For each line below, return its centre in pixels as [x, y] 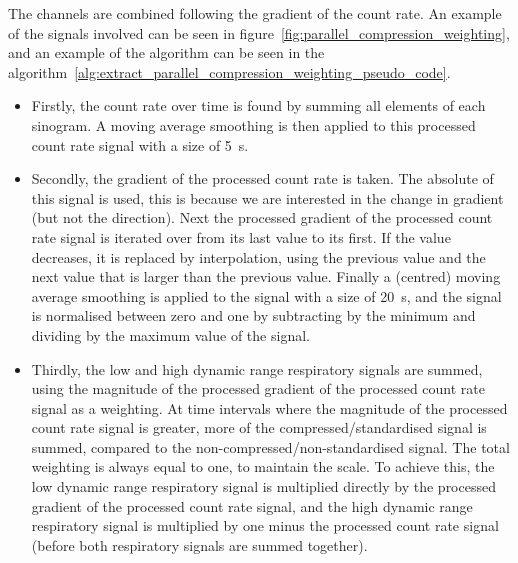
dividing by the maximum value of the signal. [170, 334]
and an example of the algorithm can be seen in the [166, 52]
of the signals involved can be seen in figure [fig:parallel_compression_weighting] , [259, 32]
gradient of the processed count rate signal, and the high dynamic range [252, 505]
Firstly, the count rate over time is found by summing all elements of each [258, 105]
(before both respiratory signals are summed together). [199, 544]
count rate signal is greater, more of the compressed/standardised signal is [259, 427]
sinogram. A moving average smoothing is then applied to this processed [253, 124]
